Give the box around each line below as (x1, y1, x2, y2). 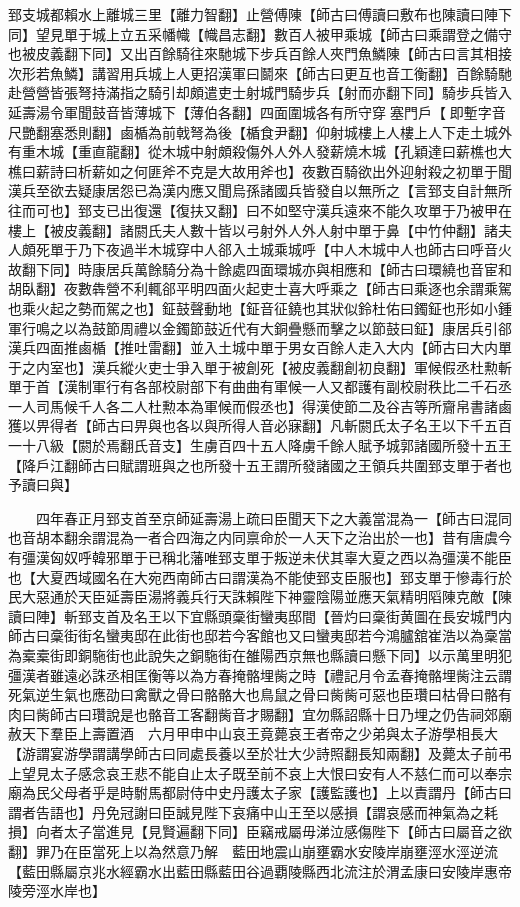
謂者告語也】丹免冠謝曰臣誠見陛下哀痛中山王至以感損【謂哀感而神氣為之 (8, 801, 484, 822)
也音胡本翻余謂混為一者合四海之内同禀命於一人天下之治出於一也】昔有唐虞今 (8, 527, 512, 548)
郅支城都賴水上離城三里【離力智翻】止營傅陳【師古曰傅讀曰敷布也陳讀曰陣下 (8, 4, 512, 24)
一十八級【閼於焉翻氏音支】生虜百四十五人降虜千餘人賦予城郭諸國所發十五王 (8, 435, 512, 456)
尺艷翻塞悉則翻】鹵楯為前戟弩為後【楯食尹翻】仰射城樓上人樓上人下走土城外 (8, 121, 512, 142)
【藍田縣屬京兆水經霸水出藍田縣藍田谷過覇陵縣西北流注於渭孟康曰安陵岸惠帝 (8, 860, 512, 881)
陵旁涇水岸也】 (8, 880, 106, 901)
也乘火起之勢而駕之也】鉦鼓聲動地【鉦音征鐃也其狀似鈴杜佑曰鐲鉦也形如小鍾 (8, 297, 512, 318)
